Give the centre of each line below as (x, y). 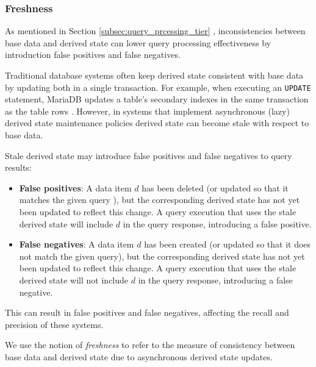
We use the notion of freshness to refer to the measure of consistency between (150, 345)
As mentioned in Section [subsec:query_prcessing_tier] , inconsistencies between (155, 31)
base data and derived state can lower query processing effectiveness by (138, 42)
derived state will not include (74, 280)
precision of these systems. (54, 324)
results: (18, 167)
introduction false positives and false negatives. (93, 55)
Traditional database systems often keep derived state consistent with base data (154, 75)
